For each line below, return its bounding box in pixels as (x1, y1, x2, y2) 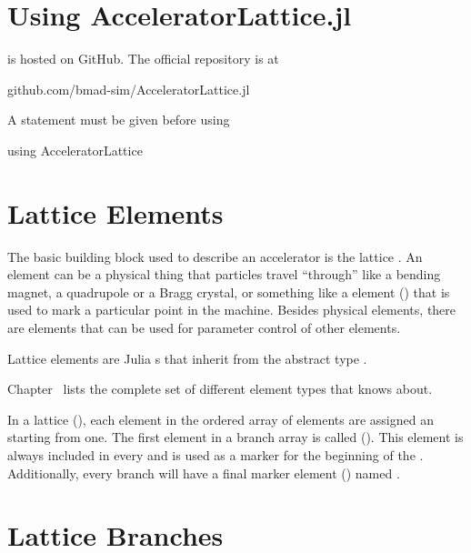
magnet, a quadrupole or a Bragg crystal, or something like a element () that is (7, 282, 450, 301)
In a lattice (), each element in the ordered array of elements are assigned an (7, 409, 434, 428)
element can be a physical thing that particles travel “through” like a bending (7, 265, 441, 284)
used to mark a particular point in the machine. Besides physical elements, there (7, 300, 456, 319)
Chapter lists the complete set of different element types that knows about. (7, 379, 433, 398)
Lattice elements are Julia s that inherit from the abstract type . (7, 348, 367, 367)
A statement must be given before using (7, 110, 230, 129)
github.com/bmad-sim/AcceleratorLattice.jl (7, 79, 250, 98)
